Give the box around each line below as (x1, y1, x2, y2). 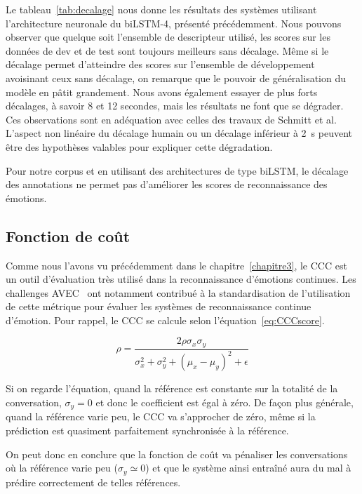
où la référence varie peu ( (6, 460, 118, 475)
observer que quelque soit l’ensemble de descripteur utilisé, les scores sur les (6, 29, 330, 44)
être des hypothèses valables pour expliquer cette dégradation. (6, 139, 273, 154)
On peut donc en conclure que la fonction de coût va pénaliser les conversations (6, 446, 348, 461)
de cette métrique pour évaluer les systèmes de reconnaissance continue (6, 299, 311, 314)
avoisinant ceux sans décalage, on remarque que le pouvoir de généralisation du (6, 70, 347, 85)
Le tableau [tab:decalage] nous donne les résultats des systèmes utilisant (6, 2, 317, 16)
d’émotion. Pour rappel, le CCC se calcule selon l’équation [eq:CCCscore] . (6, 312, 325, 327)
